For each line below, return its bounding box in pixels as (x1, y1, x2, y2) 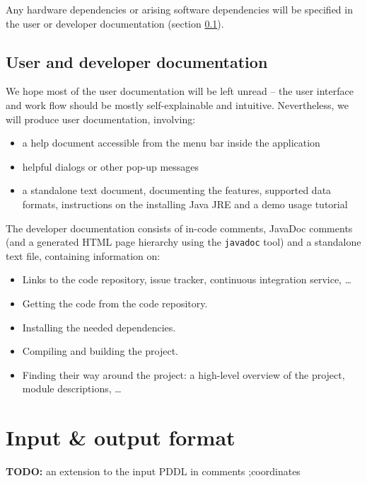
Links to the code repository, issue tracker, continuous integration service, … (22, 272, 352, 287)
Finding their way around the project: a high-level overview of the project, (22, 367, 345, 382)
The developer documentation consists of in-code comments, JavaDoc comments (6, 220, 353, 235)
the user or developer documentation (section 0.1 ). (6, 16, 224, 30)
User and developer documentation (6, 50, 268, 72)
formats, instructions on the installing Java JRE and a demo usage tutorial (22, 196, 348, 211)
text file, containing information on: (6, 248, 161, 263)
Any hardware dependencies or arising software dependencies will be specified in (6, 2, 353, 16)
